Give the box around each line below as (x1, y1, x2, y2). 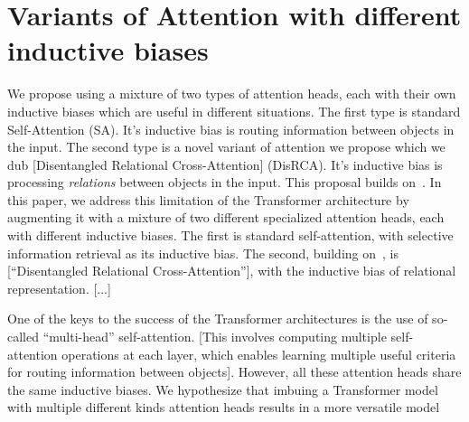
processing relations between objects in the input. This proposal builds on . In (7, 173, 442, 192)
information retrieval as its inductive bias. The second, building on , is (7, 243, 399, 262)
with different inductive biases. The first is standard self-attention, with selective (7, 226, 454, 245)
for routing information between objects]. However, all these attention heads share (7, 362, 462, 381)
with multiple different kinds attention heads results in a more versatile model (7, 398, 440, 417)
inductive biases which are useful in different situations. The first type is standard (7, 101, 461, 120)
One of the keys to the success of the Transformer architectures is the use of (7, 309, 428, 328)
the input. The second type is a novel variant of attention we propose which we (7, 137, 446, 156)
